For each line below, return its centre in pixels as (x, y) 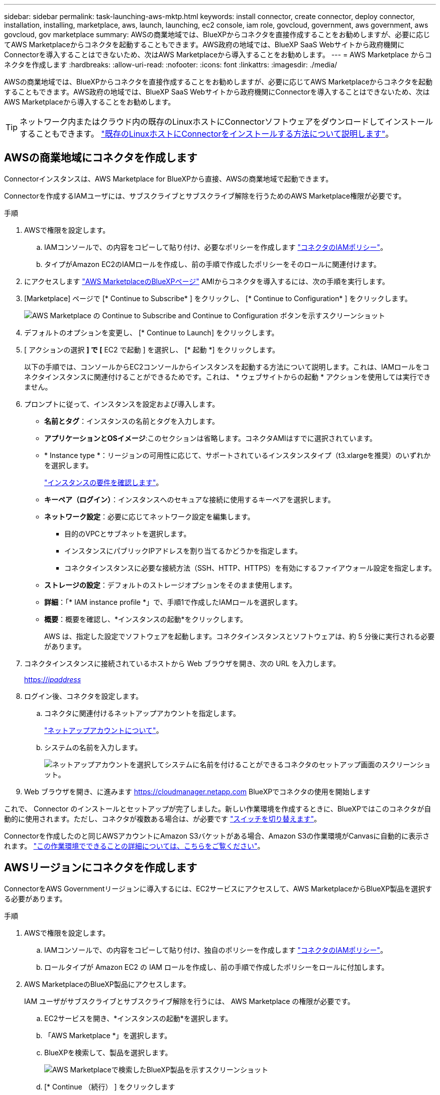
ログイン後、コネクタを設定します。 (84, 696)
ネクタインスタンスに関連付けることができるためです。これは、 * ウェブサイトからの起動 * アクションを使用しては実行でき (228, 377)
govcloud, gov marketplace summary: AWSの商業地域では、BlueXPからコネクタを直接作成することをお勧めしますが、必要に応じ (217, 34)
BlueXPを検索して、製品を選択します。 (108, 1052)
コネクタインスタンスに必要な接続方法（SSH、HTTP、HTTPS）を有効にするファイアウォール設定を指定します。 (250, 568)
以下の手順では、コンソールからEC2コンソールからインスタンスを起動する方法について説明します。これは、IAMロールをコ (227, 367)
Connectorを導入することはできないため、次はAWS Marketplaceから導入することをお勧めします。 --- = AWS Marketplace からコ (218, 55)
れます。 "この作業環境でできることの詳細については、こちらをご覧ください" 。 (134, 846)
